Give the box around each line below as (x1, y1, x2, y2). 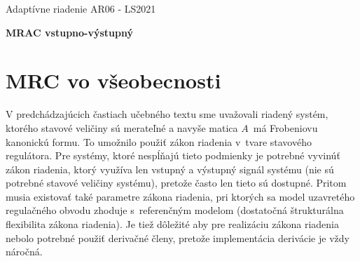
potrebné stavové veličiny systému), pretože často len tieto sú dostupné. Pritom (6, 175, 347, 190)
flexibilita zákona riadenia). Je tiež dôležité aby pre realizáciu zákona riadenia (6, 217, 339, 232)
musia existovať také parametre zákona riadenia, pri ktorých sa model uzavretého (6, 189, 355, 203)
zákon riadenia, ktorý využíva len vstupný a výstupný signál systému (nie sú (6, 161, 334, 176)
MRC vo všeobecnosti (6, 66, 221, 95)
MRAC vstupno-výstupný (6, 25, 133, 39)
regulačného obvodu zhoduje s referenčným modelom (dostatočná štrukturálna (6, 203, 344, 217)
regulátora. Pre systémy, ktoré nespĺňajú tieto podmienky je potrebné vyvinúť (6, 148, 340, 163)
